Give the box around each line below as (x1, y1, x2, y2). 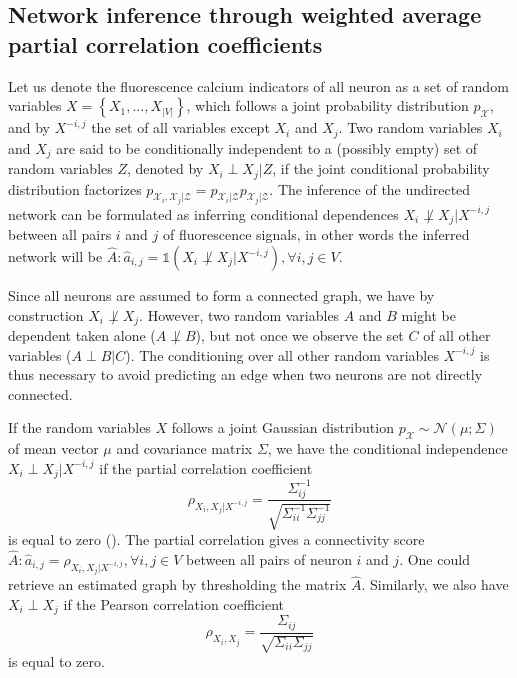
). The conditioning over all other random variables (125, 344, 439, 365)
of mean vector (8, 438, 99, 459)
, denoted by (127, 158, 204, 179)
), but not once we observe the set (195, 325, 404, 346)
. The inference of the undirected (269, 178, 471, 199)
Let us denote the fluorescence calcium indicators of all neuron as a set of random (8, 75, 509, 96)
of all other (423, 325, 491, 346)
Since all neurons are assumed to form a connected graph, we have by (8, 285, 435, 306)
